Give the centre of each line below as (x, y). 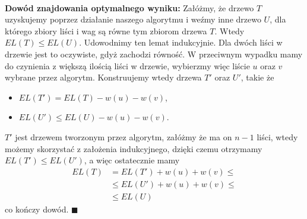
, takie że (257, 77)
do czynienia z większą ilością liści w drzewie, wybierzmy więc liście (127, 65)
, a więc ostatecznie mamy (132, 160)
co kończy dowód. (37, 209)
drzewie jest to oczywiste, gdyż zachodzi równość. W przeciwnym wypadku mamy (154, 54)
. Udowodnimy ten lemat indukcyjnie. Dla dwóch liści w (181, 42)
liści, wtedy (277, 136)
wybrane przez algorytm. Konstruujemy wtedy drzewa (103, 77)
